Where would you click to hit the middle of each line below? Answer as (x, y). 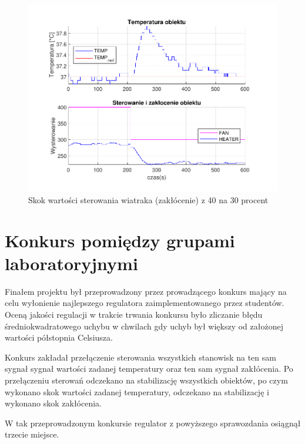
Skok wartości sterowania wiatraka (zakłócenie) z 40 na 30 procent (148, 199)
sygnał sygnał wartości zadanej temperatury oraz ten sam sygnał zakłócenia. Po (149, 369)
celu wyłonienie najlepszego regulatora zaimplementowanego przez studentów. (145, 303)
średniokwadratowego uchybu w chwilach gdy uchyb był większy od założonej (144, 326)
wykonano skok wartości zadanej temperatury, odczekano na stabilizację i (137, 391)
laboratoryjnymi (71, 263)
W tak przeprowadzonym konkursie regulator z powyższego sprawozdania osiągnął (153, 423)
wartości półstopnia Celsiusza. (59, 337)
